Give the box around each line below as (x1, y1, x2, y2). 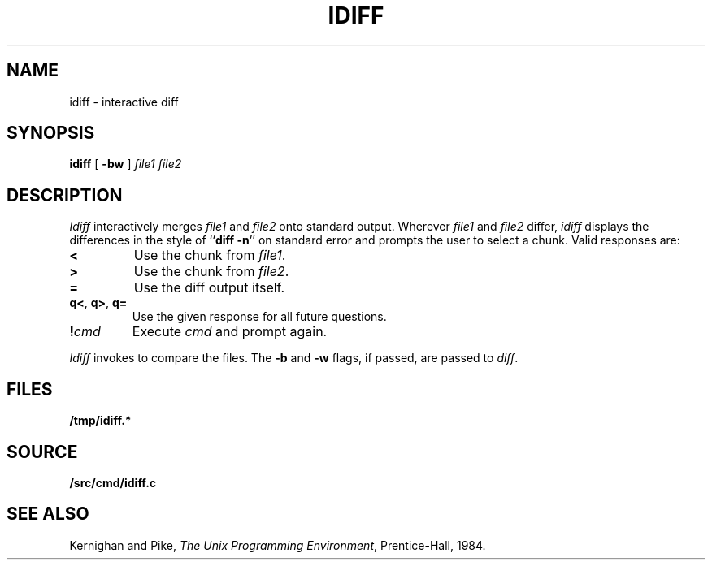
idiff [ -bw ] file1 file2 (69, 157, 182, 171)
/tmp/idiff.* (69, 413, 132, 428)
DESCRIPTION (7, 184, 123, 205)
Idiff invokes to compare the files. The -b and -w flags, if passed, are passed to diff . (69, 351, 519, 365)
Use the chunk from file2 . (133, 263, 289, 280)
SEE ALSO (7, 503, 89, 525)
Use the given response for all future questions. (132, 309, 387, 324)
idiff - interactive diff (69, 94, 179, 109)
